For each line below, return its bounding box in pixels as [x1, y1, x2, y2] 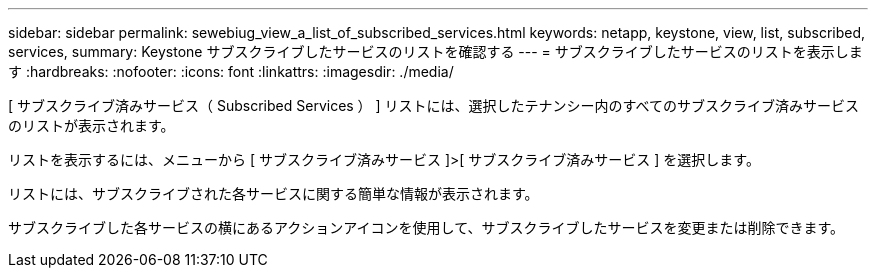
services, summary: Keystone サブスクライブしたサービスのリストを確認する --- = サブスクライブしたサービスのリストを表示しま [8, 43, 863, 60]
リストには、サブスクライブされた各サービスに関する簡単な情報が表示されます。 [8, 185, 539, 202]
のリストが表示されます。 [8, 117, 175, 134]
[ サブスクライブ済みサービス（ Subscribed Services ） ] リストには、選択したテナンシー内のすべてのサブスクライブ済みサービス [8, 97, 860, 114]
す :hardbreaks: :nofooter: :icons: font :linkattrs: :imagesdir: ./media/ [8, 63, 454, 80]
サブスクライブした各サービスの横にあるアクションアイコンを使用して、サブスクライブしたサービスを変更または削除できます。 [8, 219, 845, 236]
